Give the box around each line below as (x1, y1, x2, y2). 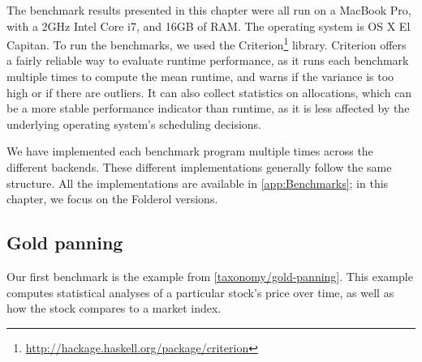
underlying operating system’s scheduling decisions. (6, 115, 262, 132)
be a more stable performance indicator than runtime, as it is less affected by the (6, 100, 410, 117)
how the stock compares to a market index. (6, 300, 222, 317)
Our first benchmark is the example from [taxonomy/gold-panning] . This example (6, 267, 413, 284)
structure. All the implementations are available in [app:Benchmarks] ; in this (6, 174, 389, 191)
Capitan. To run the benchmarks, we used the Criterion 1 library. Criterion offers (6, 34, 407, 53)
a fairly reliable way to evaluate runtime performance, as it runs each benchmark (6, 52, 409, 69)
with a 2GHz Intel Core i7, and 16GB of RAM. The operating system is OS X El (6, 17, 411, 34)
